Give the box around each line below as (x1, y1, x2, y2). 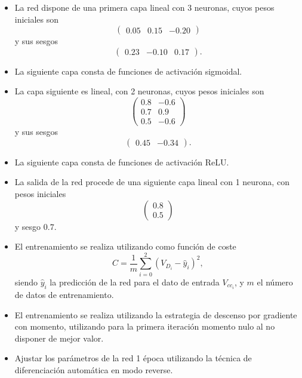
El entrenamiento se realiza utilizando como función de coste (14, 240, 236, 253)
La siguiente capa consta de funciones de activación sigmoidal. (14, 64, 242, 77)
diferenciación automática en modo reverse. (14, 363, 173, 376)
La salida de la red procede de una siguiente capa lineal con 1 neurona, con (14, 176, 289, 188)
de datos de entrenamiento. (14, 288, 114, 300)
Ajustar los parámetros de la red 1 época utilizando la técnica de (14, 352, 252, 364)
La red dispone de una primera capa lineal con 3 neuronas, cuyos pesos (14, 1, 275, 13)
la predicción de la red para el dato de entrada (50, 275, 220, 288)
